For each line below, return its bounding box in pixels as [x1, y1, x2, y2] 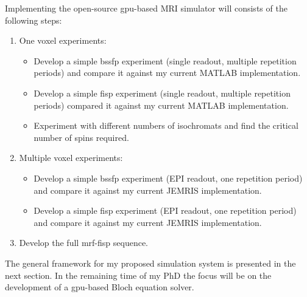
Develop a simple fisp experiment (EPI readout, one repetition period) [34, 204, 297, 217]
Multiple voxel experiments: [19, 151, 123, 164]
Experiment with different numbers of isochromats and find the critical [34, 119, 298, 132]
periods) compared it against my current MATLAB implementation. [34, 98, 289, 111]
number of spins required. [34, 131, 129, 143]
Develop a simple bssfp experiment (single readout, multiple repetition [34, 54, 297, 67]
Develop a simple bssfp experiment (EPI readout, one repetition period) [34, 171, 303, 184]
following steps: [5, 13, 62, 26]
